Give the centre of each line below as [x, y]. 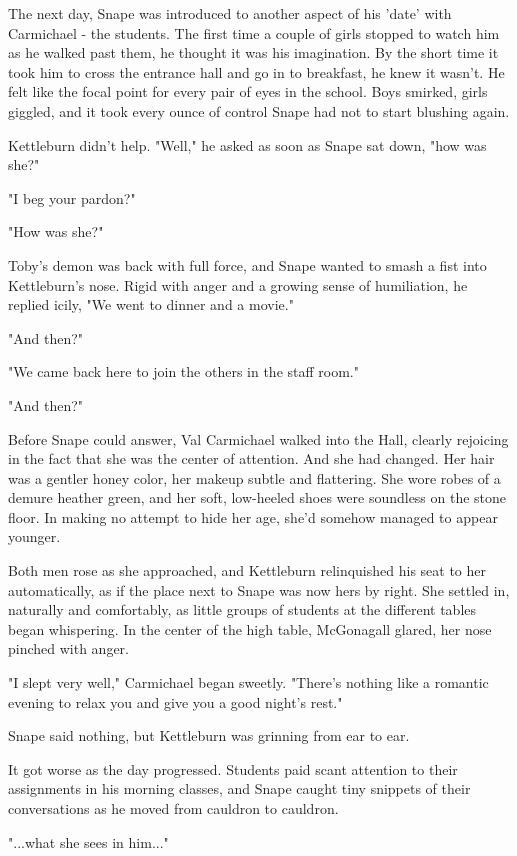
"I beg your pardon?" [72, 197]
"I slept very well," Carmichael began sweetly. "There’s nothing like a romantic [248, 682]
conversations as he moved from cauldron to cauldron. [173, 808]
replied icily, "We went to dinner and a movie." [151, 304]
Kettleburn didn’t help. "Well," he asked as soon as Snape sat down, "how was [247, 144]
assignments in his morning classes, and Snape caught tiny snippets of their [239, 788]
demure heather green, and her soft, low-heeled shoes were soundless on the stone [257, 497]
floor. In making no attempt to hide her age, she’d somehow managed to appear [253, 516]
